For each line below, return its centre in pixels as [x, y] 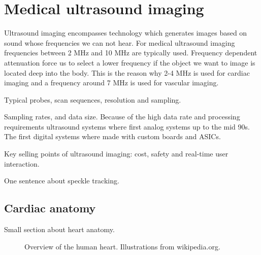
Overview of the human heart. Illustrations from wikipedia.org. [122, 246]
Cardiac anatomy [50, 208]
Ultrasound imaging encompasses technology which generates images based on [126, 33]
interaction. [22, 163]
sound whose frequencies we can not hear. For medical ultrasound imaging [120, 42]
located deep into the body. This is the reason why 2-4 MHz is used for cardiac [127, 72]
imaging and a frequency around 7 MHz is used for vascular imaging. [111, 83]
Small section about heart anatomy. [59, 229]
